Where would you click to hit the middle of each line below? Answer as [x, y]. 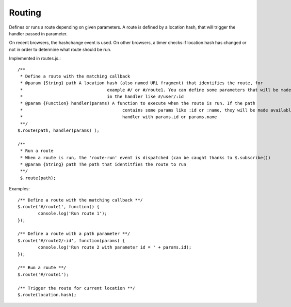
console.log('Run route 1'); [73, 214]
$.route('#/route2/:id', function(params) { [72, 240]
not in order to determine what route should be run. [60, 49]
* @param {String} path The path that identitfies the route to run [103, 164]
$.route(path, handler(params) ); [58, 130]
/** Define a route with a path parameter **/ [74, 234]
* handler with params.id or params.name [119, 117]
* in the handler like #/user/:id [102, 97]
